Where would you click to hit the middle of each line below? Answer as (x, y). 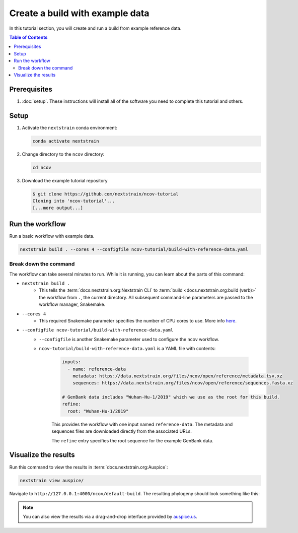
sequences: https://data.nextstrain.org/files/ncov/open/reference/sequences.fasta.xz (183, 383)
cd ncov (42, 167)
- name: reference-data (96, 369)
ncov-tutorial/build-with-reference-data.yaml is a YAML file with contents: (127, 349)
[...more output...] (58, 208)
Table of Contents (28, 37)
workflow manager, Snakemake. (72, 304)
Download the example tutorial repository (65, 180)
